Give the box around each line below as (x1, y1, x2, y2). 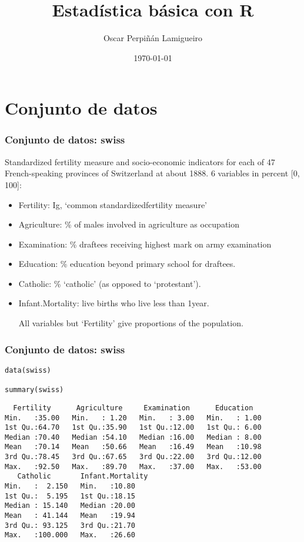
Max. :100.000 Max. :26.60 (5, 531, 135, 540)
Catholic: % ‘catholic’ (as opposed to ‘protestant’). (18, 277, 201, 289)
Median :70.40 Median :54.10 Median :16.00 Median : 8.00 (5, 433, 262, 441)
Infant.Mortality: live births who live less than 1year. (18, 297, 209, 309)
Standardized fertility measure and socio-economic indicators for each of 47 (5, 155, 275, 168)
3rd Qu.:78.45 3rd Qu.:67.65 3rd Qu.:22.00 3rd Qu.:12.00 (5, 453, 262, 461)
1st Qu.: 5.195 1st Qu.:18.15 (5, 491, 135, 500)
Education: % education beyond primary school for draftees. (18, 257, 236, 270)
